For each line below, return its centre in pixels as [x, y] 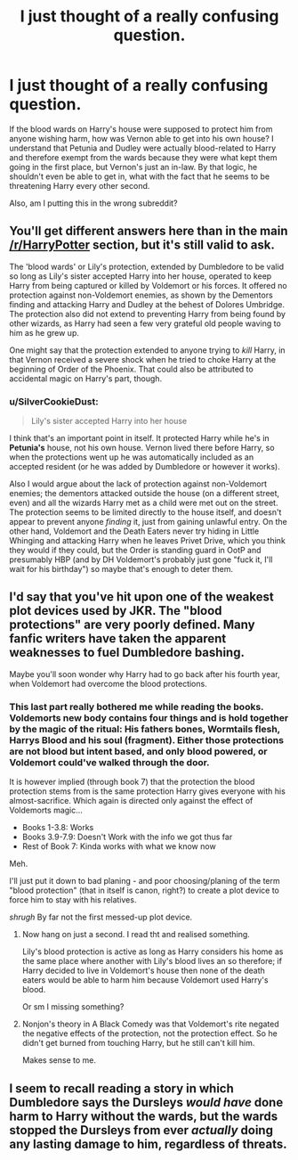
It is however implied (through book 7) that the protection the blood [132, 782]
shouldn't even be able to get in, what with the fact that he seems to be [139, 176]
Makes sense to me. [59, 1060]
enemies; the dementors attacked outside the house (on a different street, [145, 494]
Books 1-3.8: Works [58, 828]
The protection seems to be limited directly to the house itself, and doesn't [145, 512]
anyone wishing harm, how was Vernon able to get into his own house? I [141, 138]
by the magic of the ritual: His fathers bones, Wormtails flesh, [145, 729]
